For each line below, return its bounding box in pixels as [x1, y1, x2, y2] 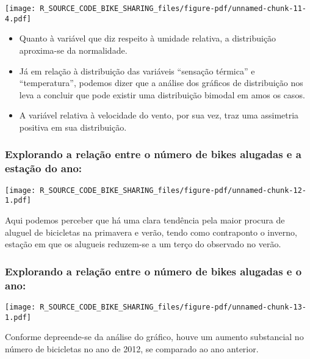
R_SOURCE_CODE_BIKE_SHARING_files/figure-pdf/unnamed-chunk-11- [40, 4, 306, 13]
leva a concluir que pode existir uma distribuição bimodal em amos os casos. [19, 88, 305, 101]
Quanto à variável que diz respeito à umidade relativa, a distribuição [19, 32, 276, 45]
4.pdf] [5, 14, 31, 23]
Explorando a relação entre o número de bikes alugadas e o [5, 263, 302, 278]
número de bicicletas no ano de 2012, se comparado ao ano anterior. [5, 342, 259, 355]
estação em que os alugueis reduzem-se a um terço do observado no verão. [5, 238, 281, 250]
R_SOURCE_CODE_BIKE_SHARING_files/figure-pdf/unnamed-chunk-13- [40, 302, 306, 311]
